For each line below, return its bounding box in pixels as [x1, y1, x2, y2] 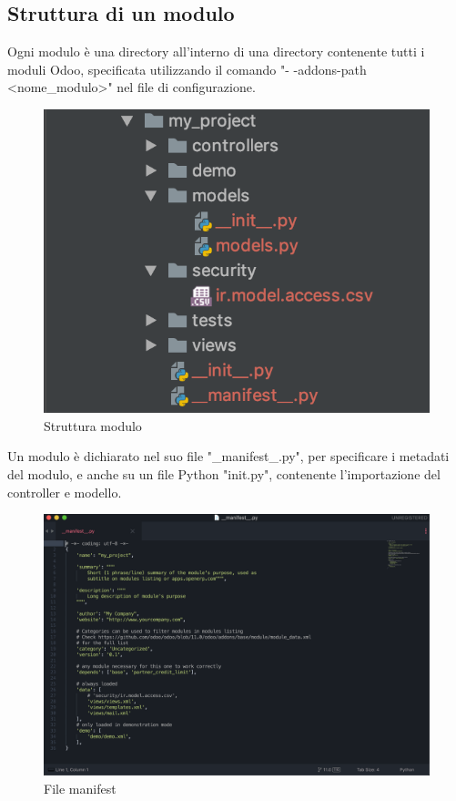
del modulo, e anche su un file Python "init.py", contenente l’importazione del [7, 464, 441, 483]
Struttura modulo [44, 416, 142, 435]
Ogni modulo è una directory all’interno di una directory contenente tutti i [7, 42, 425, 61]
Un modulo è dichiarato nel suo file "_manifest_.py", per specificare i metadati [7, 447, 450, 466]
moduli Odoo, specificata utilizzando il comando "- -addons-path [7, 59, 367, 78]
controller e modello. [7, 482, 122, 501]
